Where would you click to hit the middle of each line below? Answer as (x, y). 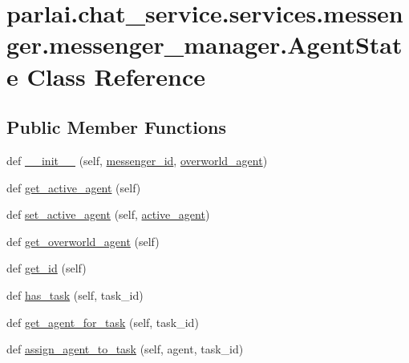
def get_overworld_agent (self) (83, 241)
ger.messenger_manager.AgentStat (204, 44)
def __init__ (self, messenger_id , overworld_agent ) (137, 160)
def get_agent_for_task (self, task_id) (103, 322)
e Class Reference (106, 76)
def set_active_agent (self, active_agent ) (108, 214)
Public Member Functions (116, 127)
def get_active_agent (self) (74, 187)
